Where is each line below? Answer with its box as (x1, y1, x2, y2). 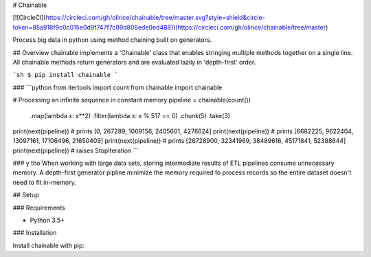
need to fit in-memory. (12, 178, 76, 186)
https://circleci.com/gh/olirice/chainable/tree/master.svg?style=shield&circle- (45, 14, 266, 22)
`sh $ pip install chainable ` (12, 71, 118, 79)
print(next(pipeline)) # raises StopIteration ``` (12, 146, 139, 155)
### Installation (12, 229, 57, 237)
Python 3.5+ (30, 216, 65, 225)
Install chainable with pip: (12, 241, 85, 249)
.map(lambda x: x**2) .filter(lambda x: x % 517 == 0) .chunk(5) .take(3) (30, 111, 230, 120)
